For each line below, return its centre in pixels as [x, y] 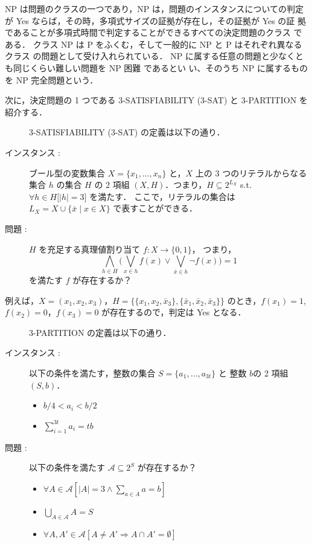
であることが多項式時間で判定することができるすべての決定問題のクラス [148, 32]
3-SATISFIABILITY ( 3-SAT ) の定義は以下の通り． [127, 132]
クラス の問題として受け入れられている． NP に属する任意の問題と [137, 56]
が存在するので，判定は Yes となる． [174, 312]
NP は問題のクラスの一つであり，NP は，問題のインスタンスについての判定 [154, 8]
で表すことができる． [155, 208]
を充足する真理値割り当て [90, 249]
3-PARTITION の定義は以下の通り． [100, 332]
